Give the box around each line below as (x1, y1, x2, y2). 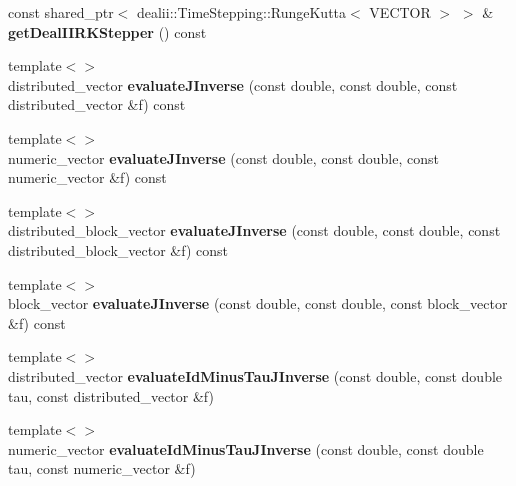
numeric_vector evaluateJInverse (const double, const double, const (8, 147, 439, 168)
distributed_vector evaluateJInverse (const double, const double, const (8, 74, 458, 95)
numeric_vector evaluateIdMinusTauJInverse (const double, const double (8, 438, 484, 459)
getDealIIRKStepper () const (8, 21, 207, 42)
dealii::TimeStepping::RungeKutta (136, 2, 347, 22)
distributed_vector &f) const (8, 94, 186, 115)
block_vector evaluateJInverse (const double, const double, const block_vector (8, 293, 508, 314)
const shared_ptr (8, 2, 114, 22)
